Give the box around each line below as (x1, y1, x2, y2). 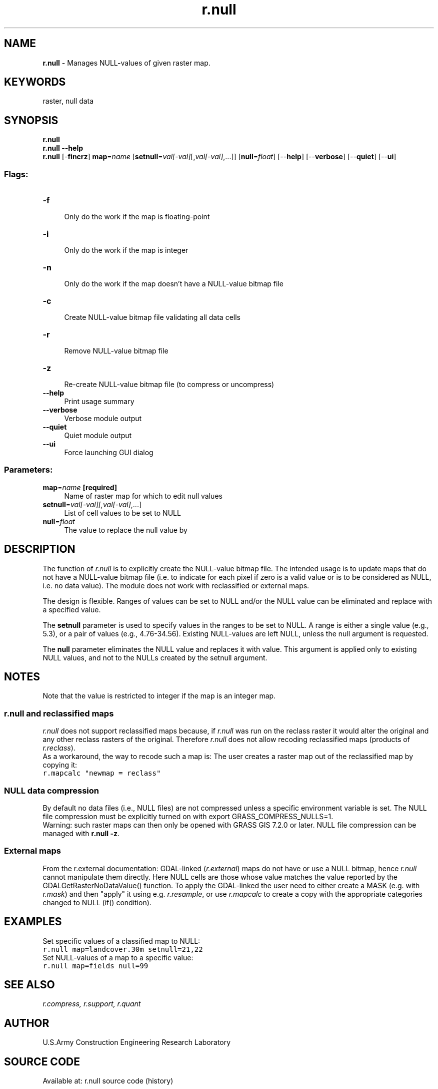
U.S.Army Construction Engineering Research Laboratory (42, 1038, 231, 1047)
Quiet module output (64, 431, 132, 440)
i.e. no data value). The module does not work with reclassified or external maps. (42, 581, 309, 590)
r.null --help (42, 144, 83, 153)
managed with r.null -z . (42, 829, 120, 838)
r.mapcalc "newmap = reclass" (42, 769, 161, 778)
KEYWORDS (4, 76, 66, 89)
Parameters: (4, 465, 53, 475)
